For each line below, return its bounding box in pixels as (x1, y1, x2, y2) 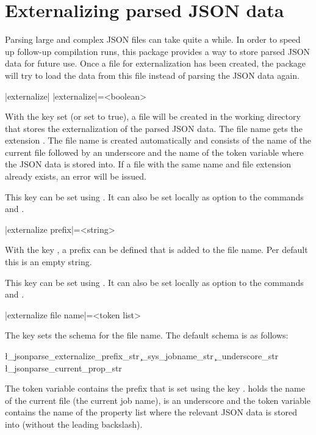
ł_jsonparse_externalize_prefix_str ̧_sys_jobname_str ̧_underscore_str (5, 349, 279, 362)
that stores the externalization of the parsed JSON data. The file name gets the (5, 122, 303, 134)
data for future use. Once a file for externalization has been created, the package (5, 57, 306, 70)
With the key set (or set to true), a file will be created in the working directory (5, 110, 301, 123)
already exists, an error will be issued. (5, 170, 146, 183)
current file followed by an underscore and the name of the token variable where (5, 145, 304, 158)
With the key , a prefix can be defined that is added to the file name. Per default (5, 243, 308, 256)
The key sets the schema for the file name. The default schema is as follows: (5, 329, 289, 342)
